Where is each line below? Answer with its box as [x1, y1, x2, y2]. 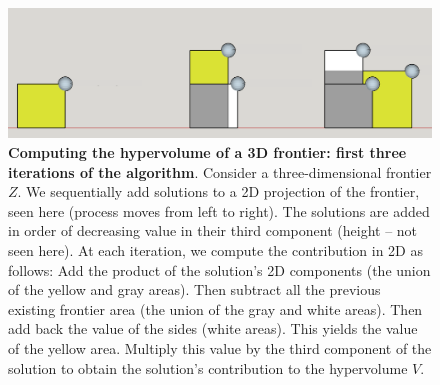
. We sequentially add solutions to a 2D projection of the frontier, [17, 181, 420, 202]
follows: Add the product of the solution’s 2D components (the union [8, 259, 431, 280]
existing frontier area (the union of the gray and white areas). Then [8, 298, 423, 319]
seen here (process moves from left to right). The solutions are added [8, 200, 430, 221]
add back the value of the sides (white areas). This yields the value [8, 318, 418, 339]
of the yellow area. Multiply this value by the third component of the [8, 337, 432, 358]
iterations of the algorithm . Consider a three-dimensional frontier [8, 161, 432, 182]
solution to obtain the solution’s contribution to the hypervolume [8, 357, 408, 378]
